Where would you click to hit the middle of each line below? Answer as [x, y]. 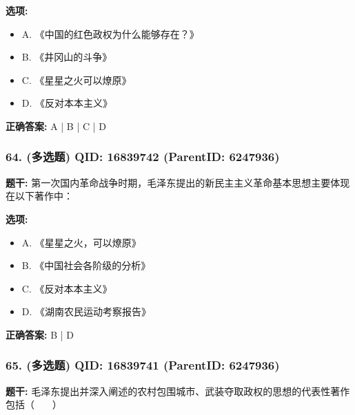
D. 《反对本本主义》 [67, 103]
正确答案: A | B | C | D [56, 126]
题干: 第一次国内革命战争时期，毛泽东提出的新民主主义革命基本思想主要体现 [178, 182]
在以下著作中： [39, 196]
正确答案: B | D [40, 334]
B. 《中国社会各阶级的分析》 [86, 265]
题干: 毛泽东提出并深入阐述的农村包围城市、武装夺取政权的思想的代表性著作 [178, 391]
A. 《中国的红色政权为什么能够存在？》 [110, 33]
